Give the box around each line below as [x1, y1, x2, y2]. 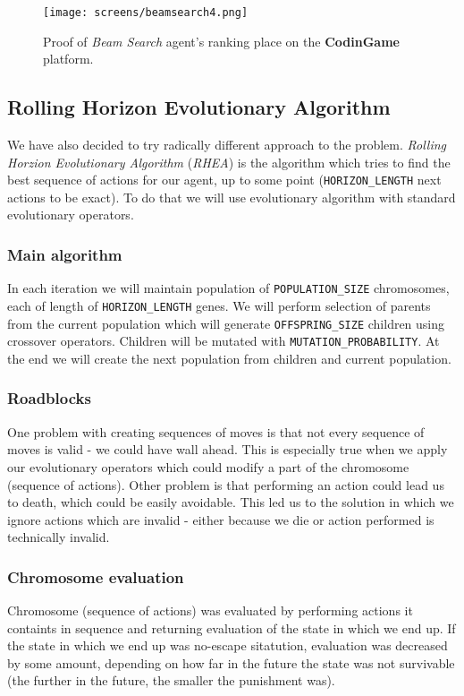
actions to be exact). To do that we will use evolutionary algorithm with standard [7, 187, 456, 206]
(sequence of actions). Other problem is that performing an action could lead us [7, 475, 444, 494]
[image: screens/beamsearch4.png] [43, 6, 249, 19]
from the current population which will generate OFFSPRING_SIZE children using [7, 314, 445, 332]
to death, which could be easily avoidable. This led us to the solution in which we [7, 493, 454, 511]
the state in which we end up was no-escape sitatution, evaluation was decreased [7, 636, 448, 655]
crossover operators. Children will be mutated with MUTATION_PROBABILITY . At [7, 331, 440, 350]
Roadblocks [7, 387, 91, 409]
